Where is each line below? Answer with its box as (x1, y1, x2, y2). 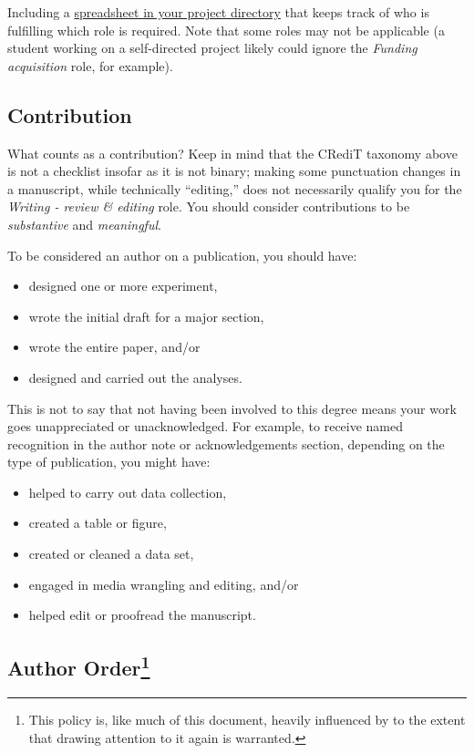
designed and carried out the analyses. (28, 367, 242, 387)
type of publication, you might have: (7, 452, 211, 471)
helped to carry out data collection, (28, 482, 227, 501)
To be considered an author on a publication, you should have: (7, 245, 357, 264)
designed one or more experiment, (28, 276, 218, 295)
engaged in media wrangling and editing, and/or (28, 574, 299, 593)
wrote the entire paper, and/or (28, 337, 201, 356)
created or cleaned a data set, (28, 544, 194, 563)
